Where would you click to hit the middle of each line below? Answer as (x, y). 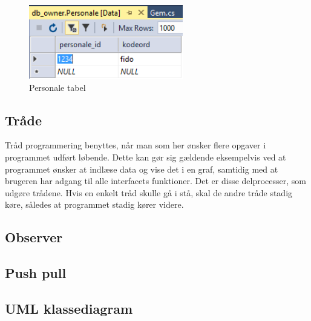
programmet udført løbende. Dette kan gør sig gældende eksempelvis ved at (146, 157)
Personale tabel (57, 87)
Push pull (36, 273)
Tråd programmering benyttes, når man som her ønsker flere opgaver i (136, 145)
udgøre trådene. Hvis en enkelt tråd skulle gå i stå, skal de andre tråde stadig (149, 192)
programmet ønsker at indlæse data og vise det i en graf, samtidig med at (142, 169)
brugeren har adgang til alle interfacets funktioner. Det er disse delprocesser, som (155, 181)
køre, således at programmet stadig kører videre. (94, 204)
